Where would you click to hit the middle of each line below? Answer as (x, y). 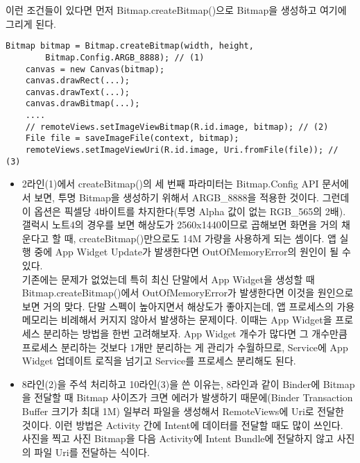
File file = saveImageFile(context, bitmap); (132, 138)
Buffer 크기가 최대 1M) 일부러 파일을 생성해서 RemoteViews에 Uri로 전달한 (183, 411)
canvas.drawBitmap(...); (83, 104)
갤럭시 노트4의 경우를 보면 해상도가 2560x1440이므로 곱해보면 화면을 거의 (180, 225)
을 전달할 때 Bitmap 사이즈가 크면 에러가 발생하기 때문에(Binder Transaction (187, 397)
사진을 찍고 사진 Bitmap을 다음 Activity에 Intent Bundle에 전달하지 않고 (178, 438)
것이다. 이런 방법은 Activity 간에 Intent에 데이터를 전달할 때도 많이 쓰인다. (182, 424)
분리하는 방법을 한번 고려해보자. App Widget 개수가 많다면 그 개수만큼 (195, 333)
